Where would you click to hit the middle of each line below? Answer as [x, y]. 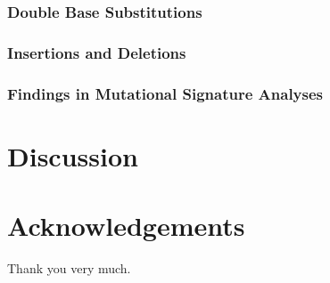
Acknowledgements [126, 226]
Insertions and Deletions [97, 52]
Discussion [73, 155]
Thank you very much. [69, 268]
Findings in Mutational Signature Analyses [165, 93]
